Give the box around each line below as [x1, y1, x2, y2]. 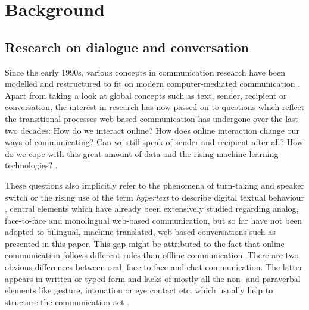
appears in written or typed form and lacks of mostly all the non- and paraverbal [5, 272, 301, 284]
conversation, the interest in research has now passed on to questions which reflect [5, 101, 305, 113]
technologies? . [5, 159, 58, 171]
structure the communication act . [5, 295, 129, 308]
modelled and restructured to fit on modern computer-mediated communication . [5, 77, 301, 90]
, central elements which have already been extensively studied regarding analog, [5, 202, 299, 215]
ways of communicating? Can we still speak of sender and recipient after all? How [5, 136, 303, 148]
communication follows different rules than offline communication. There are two [5, 249, 299, 261]
